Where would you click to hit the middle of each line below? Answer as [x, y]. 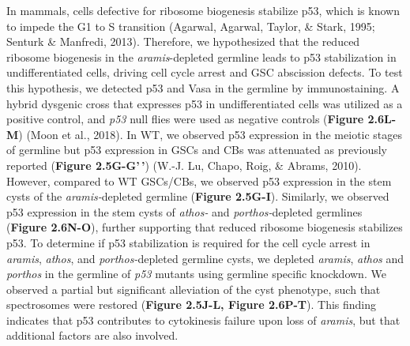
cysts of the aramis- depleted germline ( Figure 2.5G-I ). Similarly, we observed [198, 196]
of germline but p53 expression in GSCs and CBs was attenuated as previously [197, 150]
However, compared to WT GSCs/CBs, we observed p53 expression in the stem [199, 181]
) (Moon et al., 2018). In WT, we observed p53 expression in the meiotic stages [211, 134]
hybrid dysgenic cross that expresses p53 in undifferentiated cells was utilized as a [205, 103]
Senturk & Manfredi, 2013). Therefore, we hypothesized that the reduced [183, 41]
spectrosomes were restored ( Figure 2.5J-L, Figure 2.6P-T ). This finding [192, 305]
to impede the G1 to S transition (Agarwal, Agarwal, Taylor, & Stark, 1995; [191, 26]
